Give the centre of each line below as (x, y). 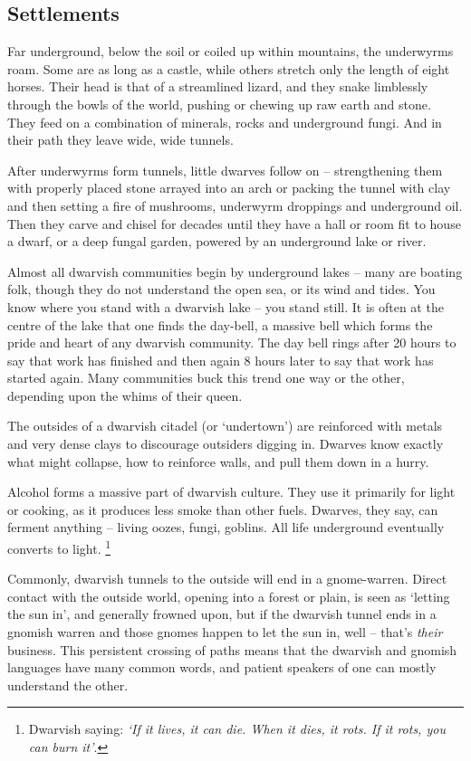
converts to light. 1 (59, 547)
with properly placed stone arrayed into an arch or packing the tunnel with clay (229, 188)
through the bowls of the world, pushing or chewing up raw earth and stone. (219, 104)
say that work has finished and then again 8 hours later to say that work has (221, 360)
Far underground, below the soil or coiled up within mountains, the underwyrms (231, 51)
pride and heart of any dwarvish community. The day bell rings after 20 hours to (232, 342)
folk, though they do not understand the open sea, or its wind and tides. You (221, 289)
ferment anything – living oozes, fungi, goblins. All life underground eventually (226, 527)
